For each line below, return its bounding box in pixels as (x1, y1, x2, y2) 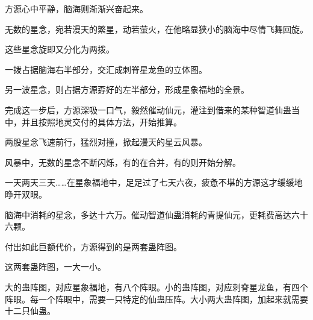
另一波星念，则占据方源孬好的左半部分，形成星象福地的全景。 (5, 83, 249, 96)
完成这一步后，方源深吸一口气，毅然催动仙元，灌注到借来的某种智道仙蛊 (5, 103, 291, 116)
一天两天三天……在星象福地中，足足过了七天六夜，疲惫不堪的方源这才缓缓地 (5, 176, 303, 189)
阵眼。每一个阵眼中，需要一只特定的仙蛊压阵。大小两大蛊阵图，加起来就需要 (5, 292, 308, 305)
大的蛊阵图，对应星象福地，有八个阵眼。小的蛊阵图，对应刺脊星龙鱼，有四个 (5, 280, 308, 293)
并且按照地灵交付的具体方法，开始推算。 (21, 115, 182, 128)
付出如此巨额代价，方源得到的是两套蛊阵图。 (5, 240, 182, 253)
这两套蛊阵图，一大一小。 (5, 260, 106, 273)
